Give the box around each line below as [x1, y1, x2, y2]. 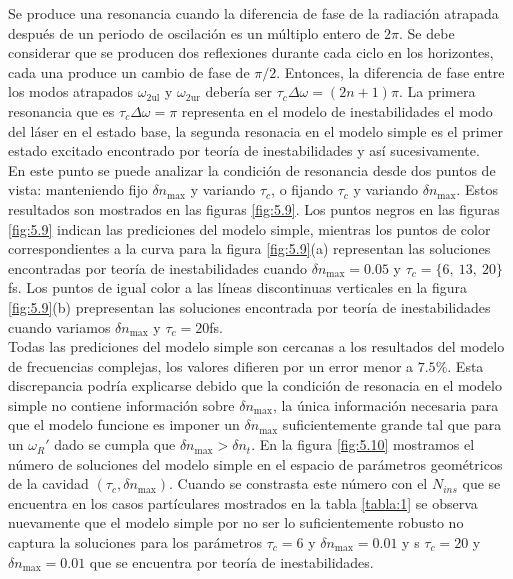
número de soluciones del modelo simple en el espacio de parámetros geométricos [8, 453, 503, 474]
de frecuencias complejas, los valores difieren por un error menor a [8, 355, 414, 376]
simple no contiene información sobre [8, 394, 235, 415]
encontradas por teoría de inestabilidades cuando [8, 257, 308, 278]
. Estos [456, 179, 498, 200]
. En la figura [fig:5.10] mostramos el [251, 434, 475, 455]
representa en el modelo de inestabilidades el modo [181, 100, 493, 121]
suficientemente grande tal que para [282, 414, 502, 435]
